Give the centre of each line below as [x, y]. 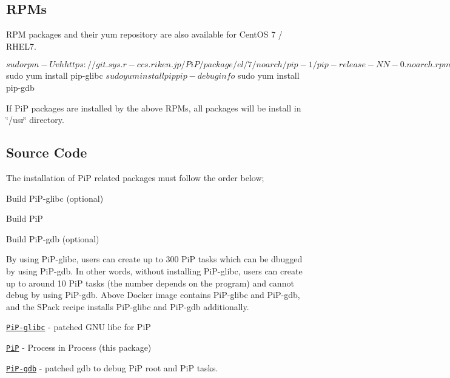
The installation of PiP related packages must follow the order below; [135, 177]
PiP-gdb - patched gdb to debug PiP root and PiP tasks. [112, 367]
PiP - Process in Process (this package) [79, 347]
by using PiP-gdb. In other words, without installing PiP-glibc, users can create [154, 270]
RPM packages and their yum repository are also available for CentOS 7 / [144, 34]
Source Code [47, 152]
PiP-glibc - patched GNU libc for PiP [79, 327]
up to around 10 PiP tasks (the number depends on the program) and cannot [150, 283]
